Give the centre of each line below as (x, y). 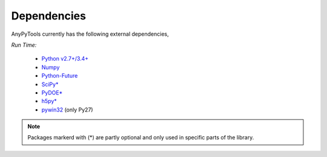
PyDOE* (52, 92)
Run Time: (24, 45)
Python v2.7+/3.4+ (65, 59)
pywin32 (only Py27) (67, 110)
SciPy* (50, 84)
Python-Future (60, 76)
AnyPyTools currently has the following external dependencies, (90, 34)
